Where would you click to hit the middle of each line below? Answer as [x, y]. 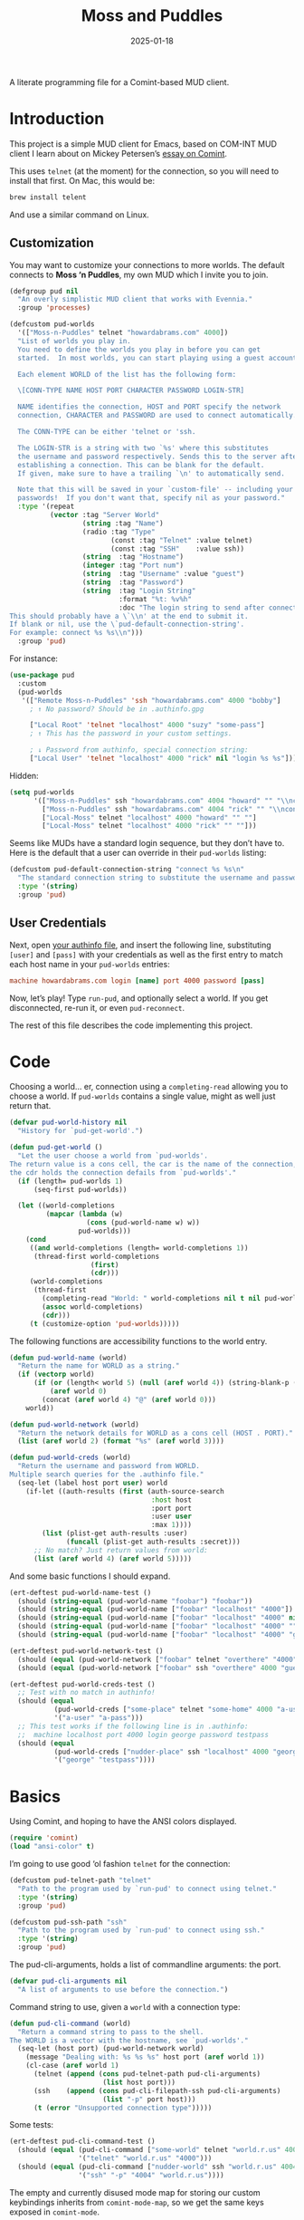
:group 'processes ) [54, 308]
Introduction [57, 119]
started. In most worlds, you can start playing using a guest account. [159, 358]
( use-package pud [42, 676]
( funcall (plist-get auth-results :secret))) [154, 1542]
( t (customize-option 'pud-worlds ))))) [104, 1323]
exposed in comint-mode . [54, 2212]
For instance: [34, 658]
